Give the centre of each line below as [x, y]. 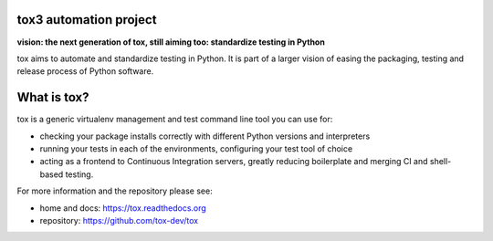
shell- [441, 162]
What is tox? [53, 97]
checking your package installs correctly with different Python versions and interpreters [205, 136]
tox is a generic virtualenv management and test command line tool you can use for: [175, 120]
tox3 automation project [87, 20]
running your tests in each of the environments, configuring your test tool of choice [196, 148]
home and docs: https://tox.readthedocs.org [123, 208]
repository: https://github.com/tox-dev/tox [119, 220]
